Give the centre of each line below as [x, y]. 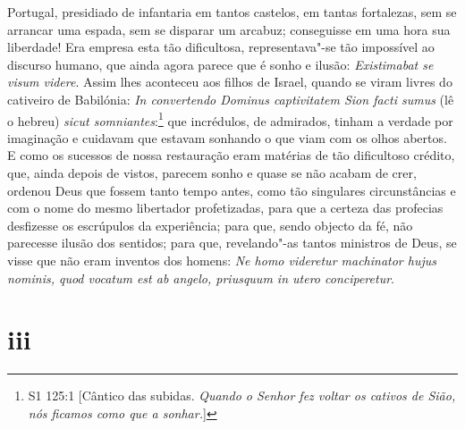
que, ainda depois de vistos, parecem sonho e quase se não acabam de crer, [212, 172]
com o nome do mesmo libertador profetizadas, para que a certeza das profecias [225, 208]
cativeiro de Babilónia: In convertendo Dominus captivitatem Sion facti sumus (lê [231, 99]
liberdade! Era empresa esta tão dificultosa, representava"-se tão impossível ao [221, 47]
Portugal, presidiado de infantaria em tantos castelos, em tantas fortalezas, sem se [232, 12]
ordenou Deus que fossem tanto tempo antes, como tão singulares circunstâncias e [232, 190]
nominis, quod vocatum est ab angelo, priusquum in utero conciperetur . [201, 278]
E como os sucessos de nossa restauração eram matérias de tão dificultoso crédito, [231, 155]
